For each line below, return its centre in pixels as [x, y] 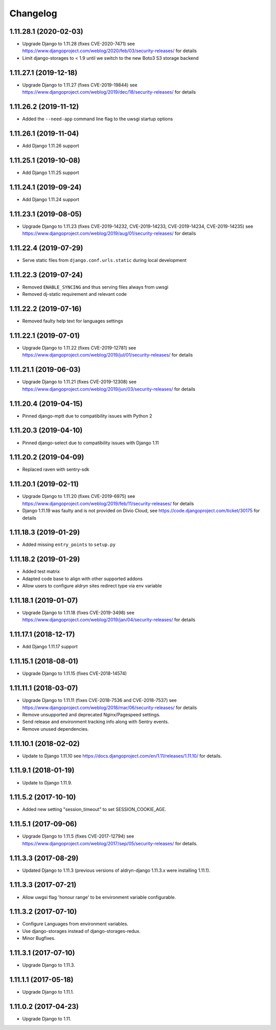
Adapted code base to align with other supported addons [83, 579]
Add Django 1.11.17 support [50, 647]
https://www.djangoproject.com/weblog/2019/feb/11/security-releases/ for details [108, 503]
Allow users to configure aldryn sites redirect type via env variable [92, 586]
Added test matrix [41, 572]
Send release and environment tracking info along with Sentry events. [96, 722]
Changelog [33, 13]
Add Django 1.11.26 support [51, 145]
